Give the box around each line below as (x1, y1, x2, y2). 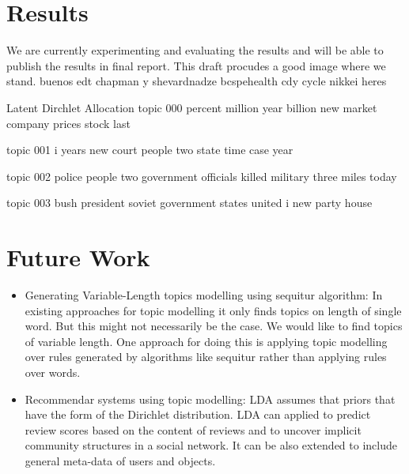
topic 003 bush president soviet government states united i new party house (6, 194, 373, 211)
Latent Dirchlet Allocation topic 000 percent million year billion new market (6, 99, 377, 115)
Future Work (6, 241, 150, 273)
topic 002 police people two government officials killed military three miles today (6, 167, 397, 184)
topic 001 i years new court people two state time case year (6, 141, 293, 158)
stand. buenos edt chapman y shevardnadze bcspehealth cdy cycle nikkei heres (6, 73, 387, 89)
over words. (25, 363, 81, 380)
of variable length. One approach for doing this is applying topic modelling (25, 333, 388, 349)
